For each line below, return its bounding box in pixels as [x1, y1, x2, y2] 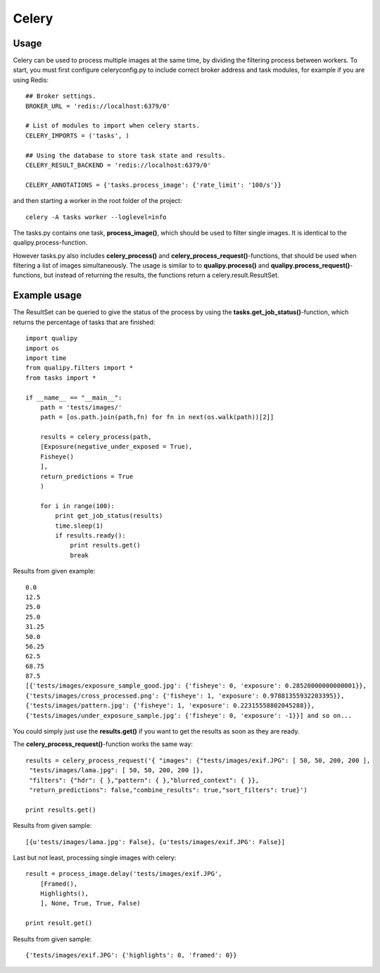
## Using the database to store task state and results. [25, 151, 227, 159]
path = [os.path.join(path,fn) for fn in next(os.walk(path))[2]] [39, 413, 274, 421]
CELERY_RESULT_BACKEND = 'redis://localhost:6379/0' [25, 161, 211, 169]
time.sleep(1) [55, 521, 104, 530]
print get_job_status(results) [55, 512, 163, 520]
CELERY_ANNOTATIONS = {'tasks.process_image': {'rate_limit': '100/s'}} [25, 180, 281, 189]
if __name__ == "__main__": [25, 393, 122, 402]
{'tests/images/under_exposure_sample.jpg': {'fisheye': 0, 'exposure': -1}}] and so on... [25, 712, 352, 719]
